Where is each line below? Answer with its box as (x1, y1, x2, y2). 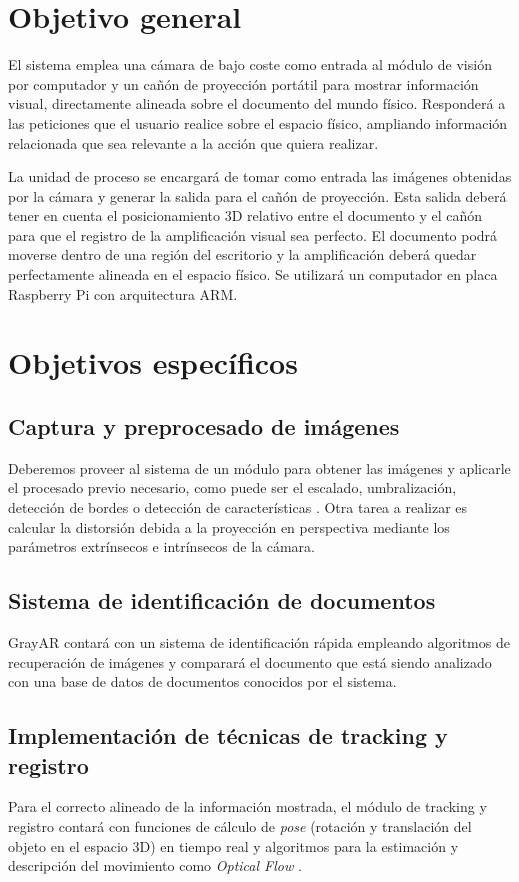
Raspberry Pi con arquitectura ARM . (8, 283, 238, 304)
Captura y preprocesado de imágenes (8, 411, 400, 442)
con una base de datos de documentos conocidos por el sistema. (8, 671, 397, 692)
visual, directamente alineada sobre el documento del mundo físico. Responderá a (8, 93, 506, 114)
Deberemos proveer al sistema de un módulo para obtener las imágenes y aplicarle (8, 457, 511, 478)
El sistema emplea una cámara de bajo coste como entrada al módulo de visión (8, 54, 492, 75)
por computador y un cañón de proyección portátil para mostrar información (8, 73, 479, 94)
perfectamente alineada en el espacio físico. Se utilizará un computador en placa (8, 264, 498, 285)
